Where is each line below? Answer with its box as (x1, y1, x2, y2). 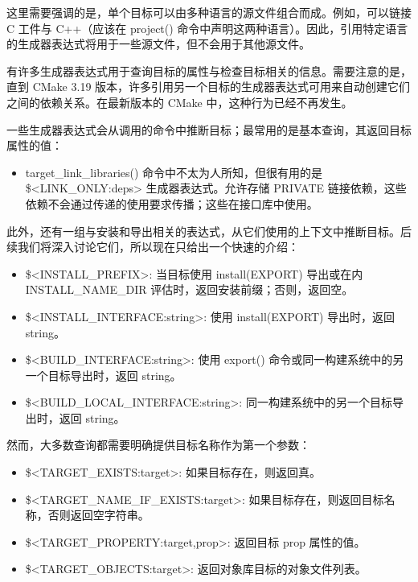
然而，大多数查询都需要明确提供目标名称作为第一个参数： (6, 436, 310, 453)
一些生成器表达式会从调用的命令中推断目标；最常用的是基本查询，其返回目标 (6, 121, 412, 138)
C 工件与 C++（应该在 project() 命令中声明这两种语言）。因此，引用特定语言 (6, 19, 408, 36)
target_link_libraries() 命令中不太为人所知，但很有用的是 (25, 163, 323, 180)
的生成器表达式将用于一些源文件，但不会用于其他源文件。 (6, 35, 310, 52)
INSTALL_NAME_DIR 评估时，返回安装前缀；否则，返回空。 (25, 281, 354, 298)
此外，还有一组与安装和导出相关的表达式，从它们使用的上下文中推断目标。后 (6, 222, 412, 239)
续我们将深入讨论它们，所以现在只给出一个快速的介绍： (6, 238, 299, 255)
